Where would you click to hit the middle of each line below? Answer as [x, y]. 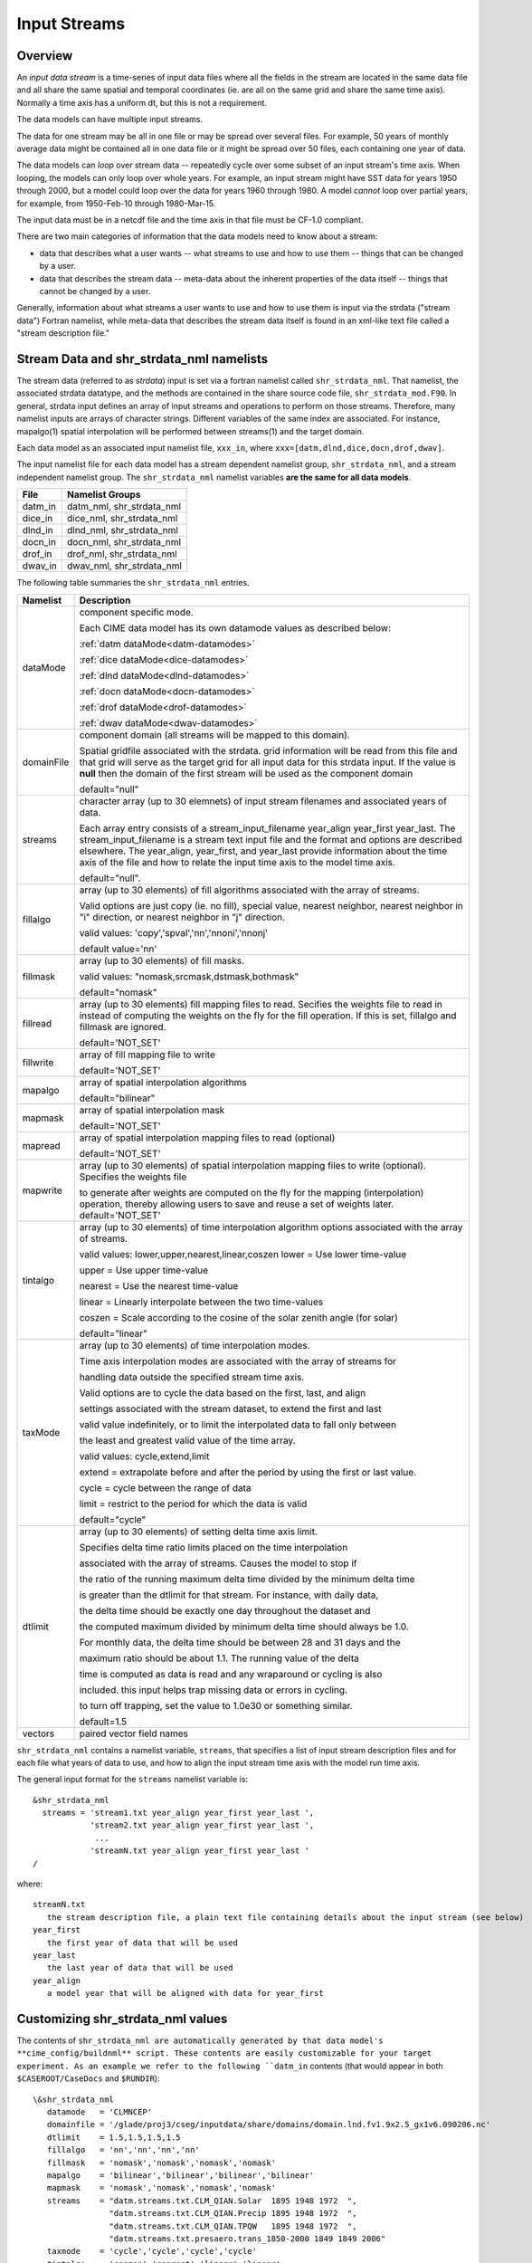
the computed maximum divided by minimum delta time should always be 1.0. [244, 1627]
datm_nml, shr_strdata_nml [123, 507]
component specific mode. [136, 612]
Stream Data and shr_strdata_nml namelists [142, 359]
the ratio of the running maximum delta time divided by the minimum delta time [247, 1579]
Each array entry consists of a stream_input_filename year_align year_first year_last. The [267, 828]
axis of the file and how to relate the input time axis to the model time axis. [237, 862]
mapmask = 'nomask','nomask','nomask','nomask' [161, 2188]
